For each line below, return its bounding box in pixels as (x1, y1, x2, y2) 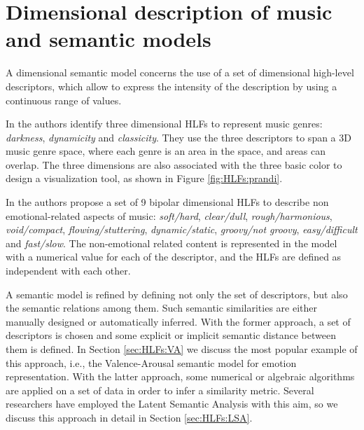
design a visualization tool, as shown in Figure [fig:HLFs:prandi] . (6, 171, 283, 186)
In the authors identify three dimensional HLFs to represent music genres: (6, 116, 323, 131)
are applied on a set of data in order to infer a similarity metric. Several (6, 382, 314, 397)
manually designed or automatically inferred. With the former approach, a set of (6, 314, 351, 328)
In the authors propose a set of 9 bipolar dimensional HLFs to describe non (6, 195, 329, 209)
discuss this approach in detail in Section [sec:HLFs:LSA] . (6, 410, 253, 424)
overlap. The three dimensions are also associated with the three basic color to (6, 157, 342, 172)
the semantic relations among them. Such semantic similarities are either (6, 300, 317, 315)
